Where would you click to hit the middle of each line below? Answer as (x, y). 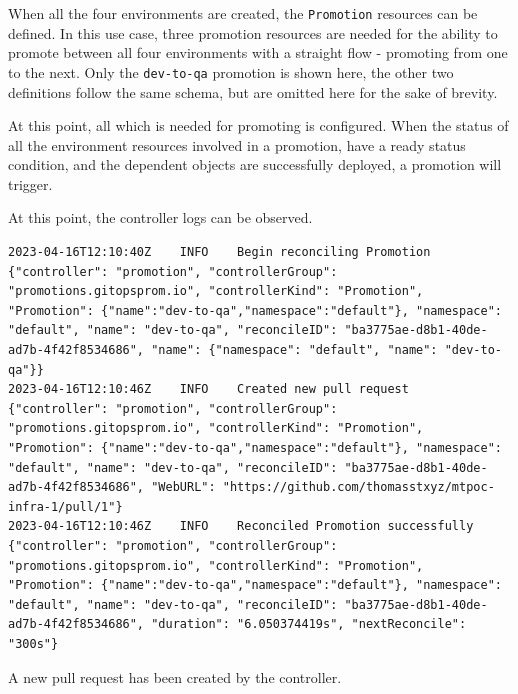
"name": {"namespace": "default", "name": (294, 350)
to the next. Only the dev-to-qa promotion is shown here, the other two (231, 71)
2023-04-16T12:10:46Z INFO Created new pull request (208, 389)
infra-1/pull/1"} (65, 506)
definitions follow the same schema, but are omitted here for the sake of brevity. (253, 91)
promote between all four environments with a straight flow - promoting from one (258, 52)
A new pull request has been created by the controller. (175, 676)
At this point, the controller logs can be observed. (160, 217)
